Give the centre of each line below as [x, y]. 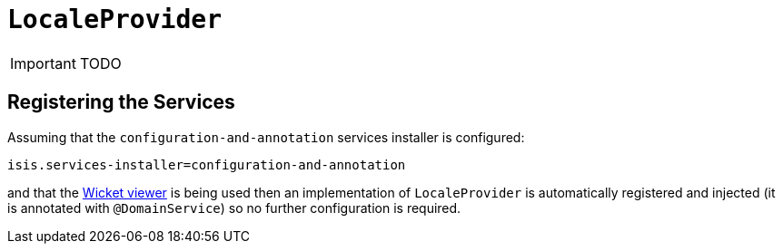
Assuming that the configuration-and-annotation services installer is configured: [266, 137]
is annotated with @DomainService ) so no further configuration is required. [234, 208]
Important [43, 63]
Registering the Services [121, 102]
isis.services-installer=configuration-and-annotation [207, 164]
